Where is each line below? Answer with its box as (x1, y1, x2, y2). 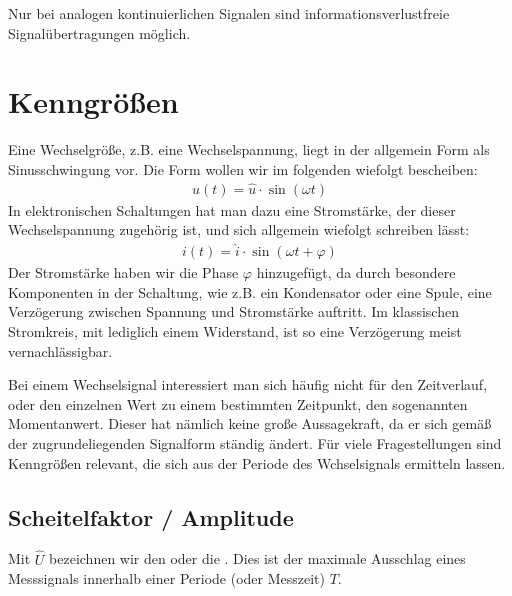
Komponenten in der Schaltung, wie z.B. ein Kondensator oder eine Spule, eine (8, 281, 492, 302)
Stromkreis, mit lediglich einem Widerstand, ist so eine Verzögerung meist (8, 320, 462, 341)
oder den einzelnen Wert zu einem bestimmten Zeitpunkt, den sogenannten (8, 393, 468, 414)
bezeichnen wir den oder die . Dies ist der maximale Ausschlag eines (49, 548, 466, 569)
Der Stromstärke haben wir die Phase (8, 262, 239, 283)
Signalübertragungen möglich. (8, 22, 191, 43)
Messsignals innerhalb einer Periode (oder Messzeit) (8, 568, 325, 589)
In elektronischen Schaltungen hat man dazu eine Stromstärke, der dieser (8, 199, 456, 220)
